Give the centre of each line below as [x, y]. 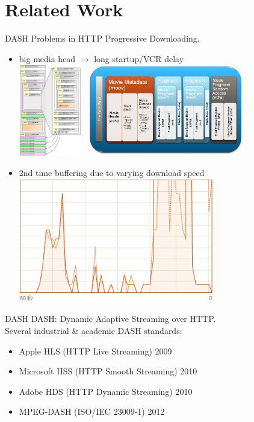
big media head [47, 58]
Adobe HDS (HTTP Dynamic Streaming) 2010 [106, 391]
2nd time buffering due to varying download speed [112, 173]
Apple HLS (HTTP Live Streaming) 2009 [95, 351]
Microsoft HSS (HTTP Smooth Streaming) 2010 [108, 371]
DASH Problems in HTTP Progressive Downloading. [102, 38]
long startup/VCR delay [139, 58]
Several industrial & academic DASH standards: [94, 330]
